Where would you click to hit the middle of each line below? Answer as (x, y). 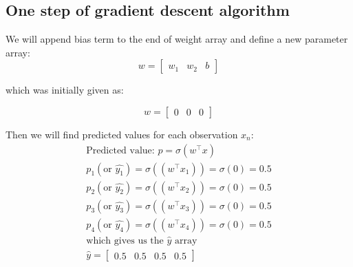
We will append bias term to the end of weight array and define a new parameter (177, 39)
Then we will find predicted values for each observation (122, 134)
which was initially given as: (65, 90)
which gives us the (125, 241)
